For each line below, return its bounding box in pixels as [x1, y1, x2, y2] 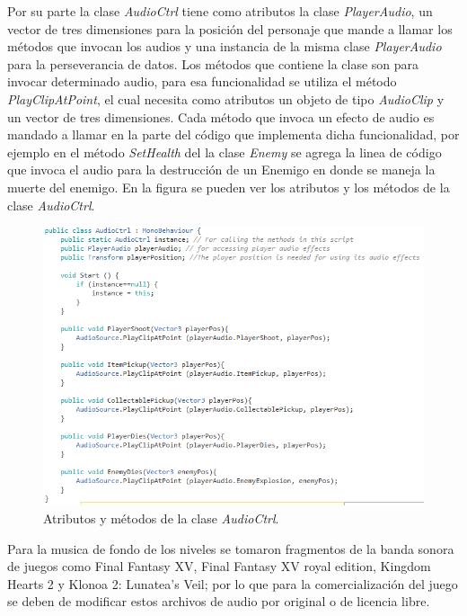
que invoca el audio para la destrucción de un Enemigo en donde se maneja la [7, 160, 436, 179]
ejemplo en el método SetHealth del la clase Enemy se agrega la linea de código [7, 142, 442, 161]
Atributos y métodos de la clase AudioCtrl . [43, 508, 279, 527]
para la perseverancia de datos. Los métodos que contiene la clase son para [7, 54, 419, 73]
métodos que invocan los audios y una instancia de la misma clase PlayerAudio [7, 37, 442, 56]
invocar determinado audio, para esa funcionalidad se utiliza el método [7, 72, 397, 91]
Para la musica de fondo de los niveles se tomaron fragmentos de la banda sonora [7, 539, 454, 558]
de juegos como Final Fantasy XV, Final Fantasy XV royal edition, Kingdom [7, 557, 431, 576]
